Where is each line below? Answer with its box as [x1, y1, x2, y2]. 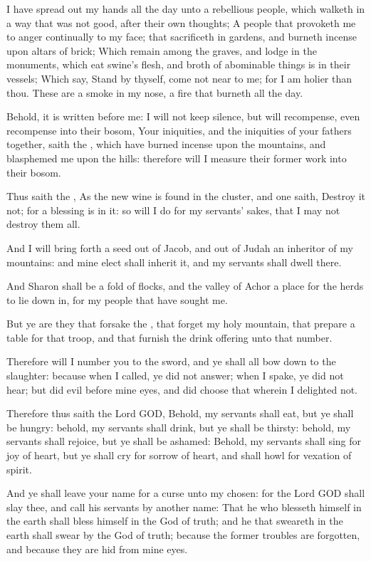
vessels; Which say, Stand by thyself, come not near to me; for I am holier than [6, 70, 352, 85]
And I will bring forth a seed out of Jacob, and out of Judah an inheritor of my [6, 240, 353, 255]
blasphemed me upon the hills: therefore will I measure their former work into [6, 150, 347, 165]
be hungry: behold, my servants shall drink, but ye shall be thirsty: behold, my [6, 419, 351, 434]
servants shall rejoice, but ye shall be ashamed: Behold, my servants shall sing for [6, 434, 362, 449]
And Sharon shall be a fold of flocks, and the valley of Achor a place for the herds [6, 278, 364, 293]
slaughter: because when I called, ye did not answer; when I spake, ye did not [6, 368, 344, 383]
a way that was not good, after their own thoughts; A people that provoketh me [6, 15, 356, 30]
